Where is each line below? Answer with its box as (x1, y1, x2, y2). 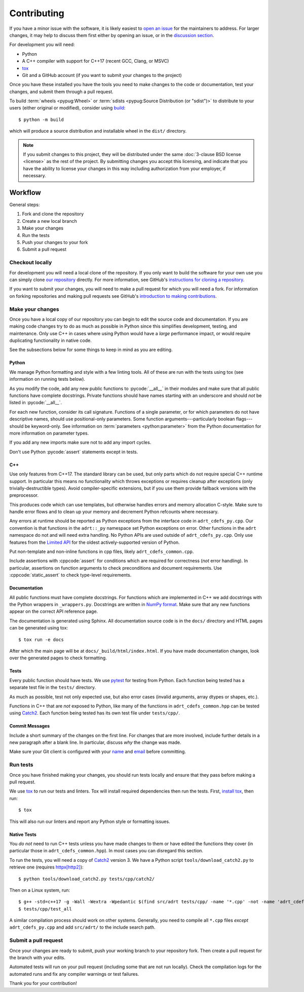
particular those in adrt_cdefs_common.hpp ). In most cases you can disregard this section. (9, 848, 204, 854)
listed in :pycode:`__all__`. (9, 400, 62, 406)
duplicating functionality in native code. (9, 337, 92, 344)
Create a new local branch (22, 218, 77, 224)
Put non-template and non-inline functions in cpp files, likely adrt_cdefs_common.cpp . (9, 548, 194, 554)
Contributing (9, 8, 64, 19)
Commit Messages (9, 723, 50, 729)
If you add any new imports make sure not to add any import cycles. (9, 440, 151, 446)
